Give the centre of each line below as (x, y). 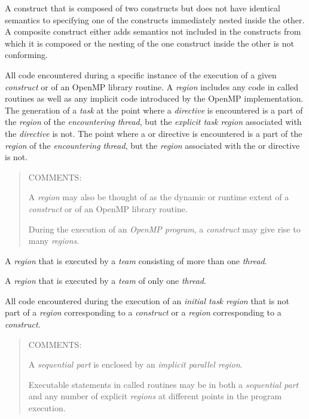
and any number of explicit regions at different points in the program (155, 396)
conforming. (27, 55)
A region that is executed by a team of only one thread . (105, 281)
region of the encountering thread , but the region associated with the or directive (152, 145)
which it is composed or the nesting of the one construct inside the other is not (149, 43)
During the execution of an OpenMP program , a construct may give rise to (164, 229)
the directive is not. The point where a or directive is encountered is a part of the (154, 133)
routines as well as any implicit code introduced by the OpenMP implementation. (154, 98)
